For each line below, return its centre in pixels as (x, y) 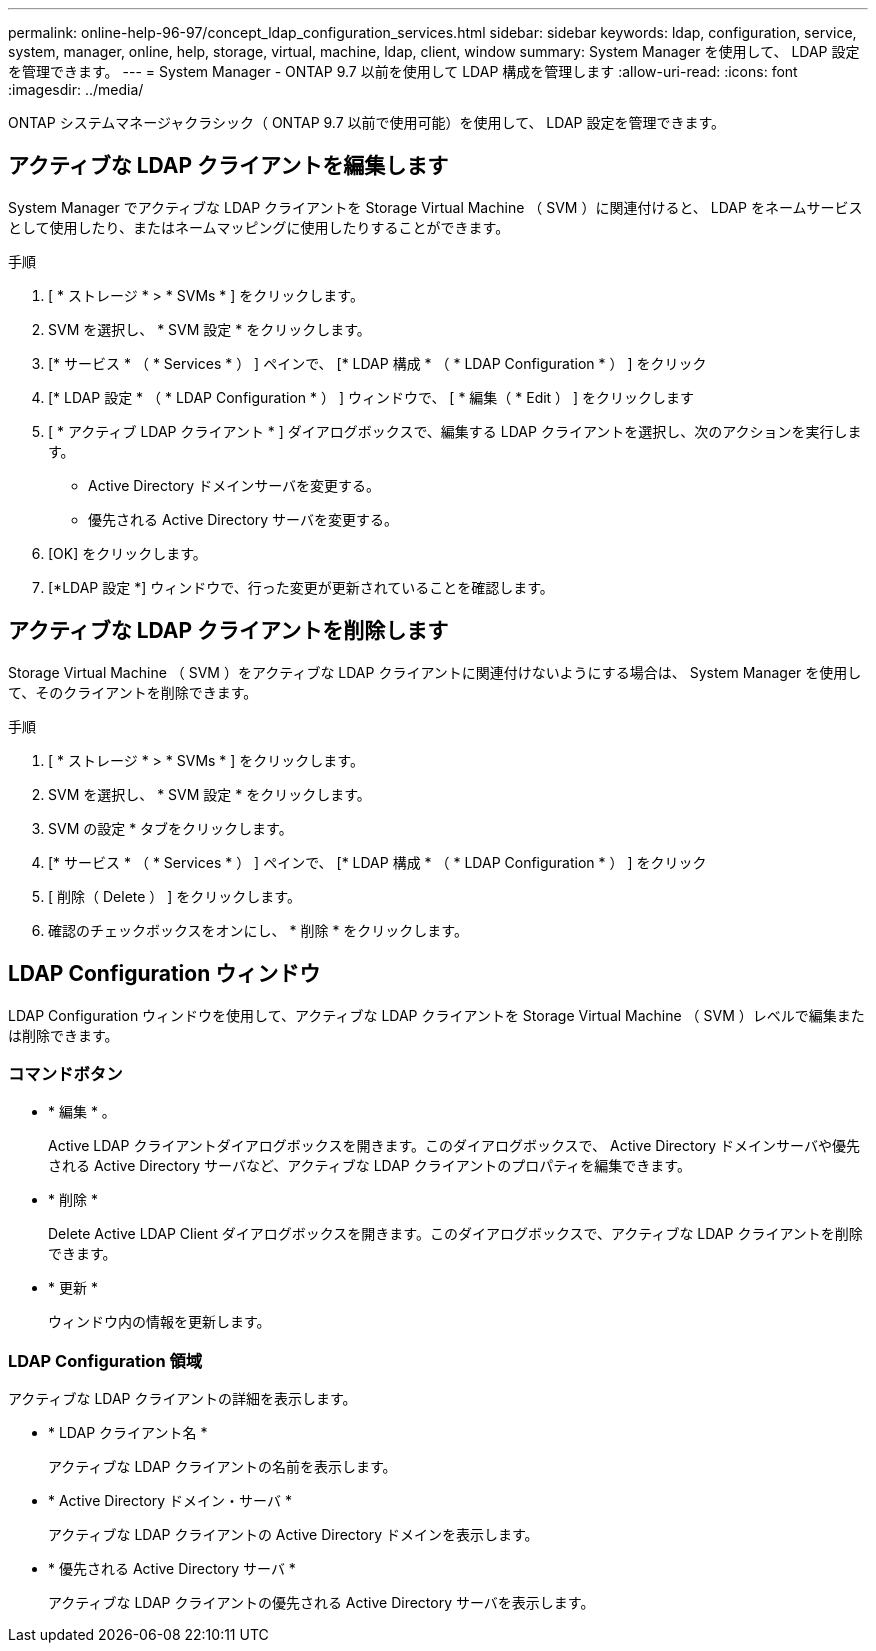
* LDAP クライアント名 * (128, 1433)
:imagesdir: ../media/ (76, 89)
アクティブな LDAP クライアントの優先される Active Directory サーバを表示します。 (321, 1603)
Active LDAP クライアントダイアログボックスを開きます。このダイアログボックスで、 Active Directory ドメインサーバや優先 (454, 1146)
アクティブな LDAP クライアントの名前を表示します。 (222, 1467)
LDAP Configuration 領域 (105, 1360)
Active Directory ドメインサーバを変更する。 (234, 485)
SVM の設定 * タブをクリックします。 (170, 828)
